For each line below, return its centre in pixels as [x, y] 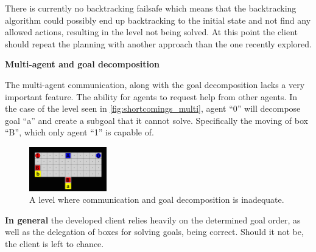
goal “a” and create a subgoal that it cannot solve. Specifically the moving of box [156, 120]
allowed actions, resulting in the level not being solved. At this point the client [152, 32]
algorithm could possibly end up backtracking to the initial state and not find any [158, 20]
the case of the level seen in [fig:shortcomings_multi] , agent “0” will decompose [153, 108]
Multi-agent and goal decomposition [82, 64]
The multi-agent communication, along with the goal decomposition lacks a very [155, 84]
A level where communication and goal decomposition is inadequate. [157, 199]
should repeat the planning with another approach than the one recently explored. [158, 43]
